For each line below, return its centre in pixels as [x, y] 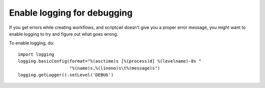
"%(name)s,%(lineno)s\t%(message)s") [115, 68]
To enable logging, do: [32, 43]
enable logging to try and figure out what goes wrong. [64, 34]
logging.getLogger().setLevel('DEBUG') [66, 75]
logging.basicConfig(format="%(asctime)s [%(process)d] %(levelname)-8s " [110, 61]
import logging [36, 54]
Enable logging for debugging [71, 13]
